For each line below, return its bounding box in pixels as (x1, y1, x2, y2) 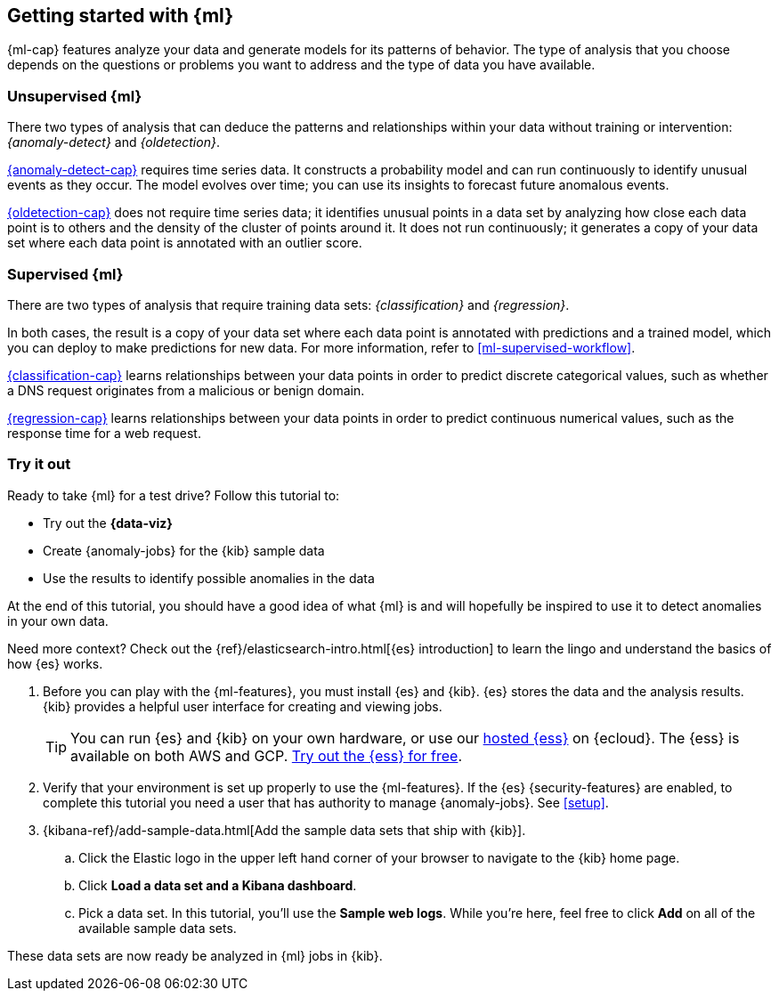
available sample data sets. (78, 920, 237, 936)
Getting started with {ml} (7, 4, 233, 27)
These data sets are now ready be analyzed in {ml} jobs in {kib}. (7, 947, 383, 963)
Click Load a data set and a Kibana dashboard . (78, 877, 357, 893)
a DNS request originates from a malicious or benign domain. (7, 382, 365, 398)
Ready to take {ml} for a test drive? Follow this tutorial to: (7, 487, 340, 503)
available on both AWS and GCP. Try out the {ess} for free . (70, 746, 463, 765)
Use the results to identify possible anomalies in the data (43, 570, 375, 586)
